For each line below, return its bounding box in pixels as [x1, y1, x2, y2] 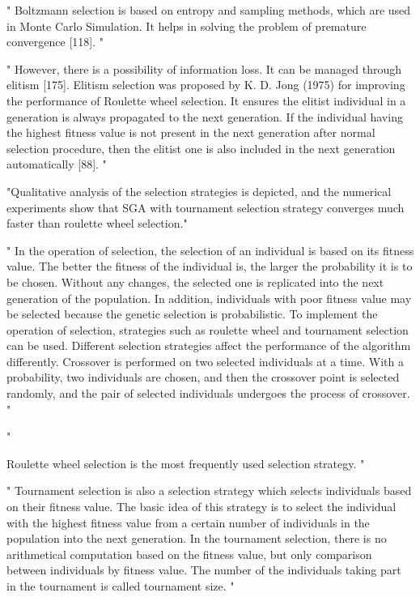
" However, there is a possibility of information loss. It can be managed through [6, 60, 401, 77]
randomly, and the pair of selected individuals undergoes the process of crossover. [6, 385, 410, 402]
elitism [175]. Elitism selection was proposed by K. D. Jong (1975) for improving [6, 76, 405, 93]
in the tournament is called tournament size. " [6, 578, 235, 594]
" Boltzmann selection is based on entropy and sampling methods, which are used [6, 2, 411, 18]
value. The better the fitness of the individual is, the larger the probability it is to [6, 258, 413, 275]
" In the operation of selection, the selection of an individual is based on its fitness [6, 241, 414, 258]
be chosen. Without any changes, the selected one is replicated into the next [6, 273, 384, 290]
